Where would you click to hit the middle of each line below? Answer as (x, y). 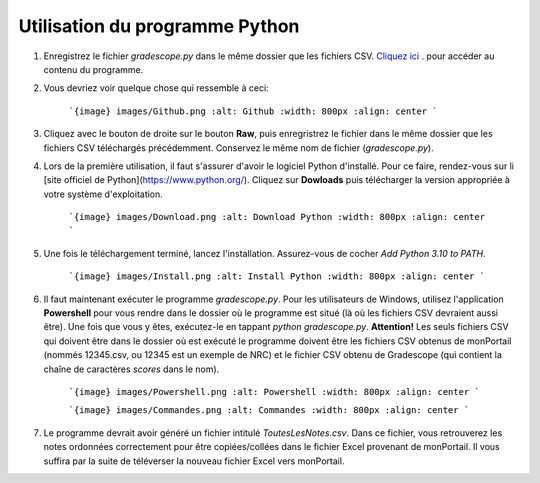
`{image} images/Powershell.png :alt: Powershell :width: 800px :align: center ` (274, 391)
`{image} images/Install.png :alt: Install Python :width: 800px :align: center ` (276, 276)
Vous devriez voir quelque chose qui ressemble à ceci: (156, 88)
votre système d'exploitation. (103, 194)
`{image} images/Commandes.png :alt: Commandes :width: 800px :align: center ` (269, 410)
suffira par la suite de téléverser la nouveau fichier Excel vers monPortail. (194, 461)
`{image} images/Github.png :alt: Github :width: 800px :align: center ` (253, 111)
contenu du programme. (93, 69)
